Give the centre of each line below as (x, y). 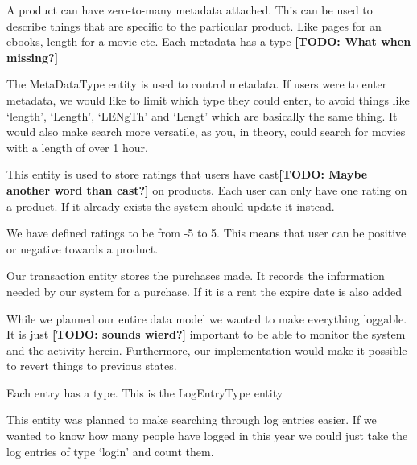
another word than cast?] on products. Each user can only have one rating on (207, 189)
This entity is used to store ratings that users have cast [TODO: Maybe (187, 174)
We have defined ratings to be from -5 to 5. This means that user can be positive (206, 233)
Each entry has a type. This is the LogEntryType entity (145, 392)
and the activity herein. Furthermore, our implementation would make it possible (207, 350)
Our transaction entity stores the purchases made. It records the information (196, 276)
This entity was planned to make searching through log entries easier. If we (192, 420)
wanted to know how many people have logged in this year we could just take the (207, 436)
